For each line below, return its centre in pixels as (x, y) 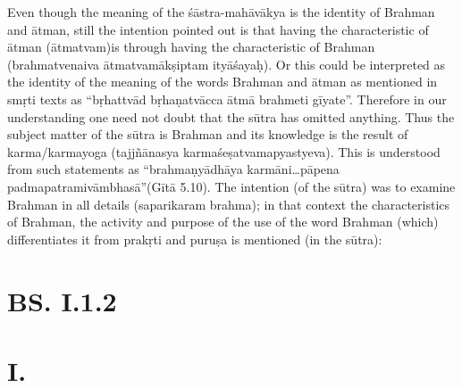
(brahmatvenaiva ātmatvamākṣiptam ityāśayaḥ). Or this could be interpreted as (227, 64)
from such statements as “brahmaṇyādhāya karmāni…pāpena (173, 169)
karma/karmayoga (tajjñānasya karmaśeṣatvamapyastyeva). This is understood (224, 151)
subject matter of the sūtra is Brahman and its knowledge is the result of (208, 134)
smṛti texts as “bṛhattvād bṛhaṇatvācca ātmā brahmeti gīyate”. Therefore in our (227, 99)
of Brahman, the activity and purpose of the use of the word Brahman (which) (223, 222)
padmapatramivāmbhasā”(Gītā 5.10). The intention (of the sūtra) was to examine (231, 186)
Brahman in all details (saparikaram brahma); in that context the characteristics (229, 204)
